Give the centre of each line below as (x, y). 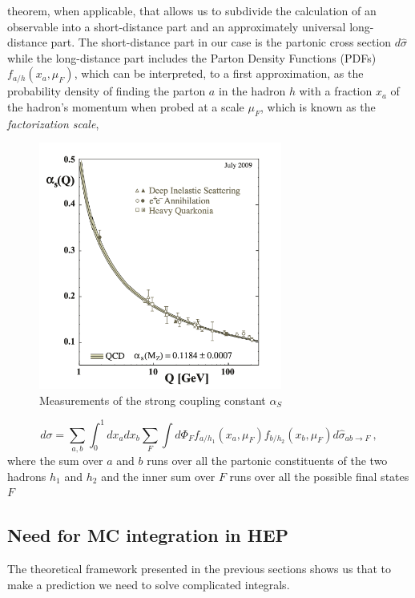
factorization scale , (53, 123)
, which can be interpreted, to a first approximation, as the (219, 73)
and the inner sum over (158, 476)
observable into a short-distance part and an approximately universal (177, 26)
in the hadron (252, 91)
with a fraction (336, 91)
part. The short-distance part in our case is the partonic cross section (221, 42)
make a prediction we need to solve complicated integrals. (149, 584)
